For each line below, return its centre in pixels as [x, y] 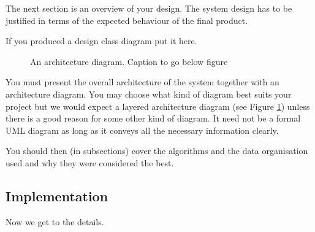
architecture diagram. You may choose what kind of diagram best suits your [149, 94]
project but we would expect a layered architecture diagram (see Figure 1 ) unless [158, 106]
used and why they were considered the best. [90, 162]
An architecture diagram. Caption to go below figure [129, 61]
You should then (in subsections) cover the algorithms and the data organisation [157, 151]
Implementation [57, 195]
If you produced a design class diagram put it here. [101, 41]
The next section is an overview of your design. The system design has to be [149, 8]
